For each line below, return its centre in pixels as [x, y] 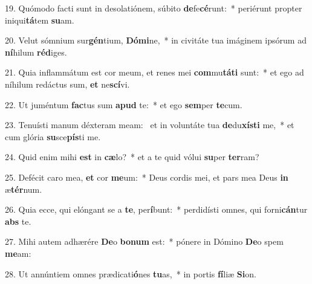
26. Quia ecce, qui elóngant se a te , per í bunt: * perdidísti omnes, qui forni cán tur [156, 209]
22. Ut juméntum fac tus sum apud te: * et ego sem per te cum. [124, 104]
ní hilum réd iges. [36, 52]
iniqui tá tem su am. [40, 20]
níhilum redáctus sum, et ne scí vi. [67, 84]
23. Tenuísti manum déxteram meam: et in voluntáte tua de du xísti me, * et [150, 125]
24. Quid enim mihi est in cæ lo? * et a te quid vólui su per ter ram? [132, 157]
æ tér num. [24, 189]
